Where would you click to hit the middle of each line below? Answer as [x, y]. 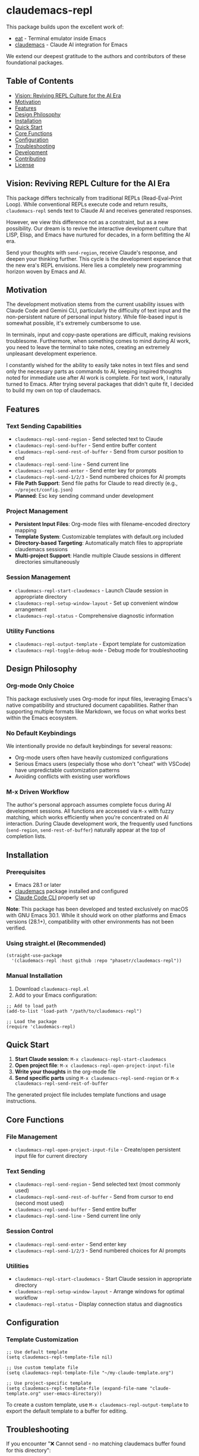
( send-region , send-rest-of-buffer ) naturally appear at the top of [86, 830]
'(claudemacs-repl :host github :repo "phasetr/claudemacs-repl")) [97, 961]
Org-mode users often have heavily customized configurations [91, 757]
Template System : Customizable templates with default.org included [99, 537]
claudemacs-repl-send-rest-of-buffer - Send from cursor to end [94, 1197]
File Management [32, 1136]
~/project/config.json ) [44, 489]
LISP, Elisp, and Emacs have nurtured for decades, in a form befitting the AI [98, 235]
